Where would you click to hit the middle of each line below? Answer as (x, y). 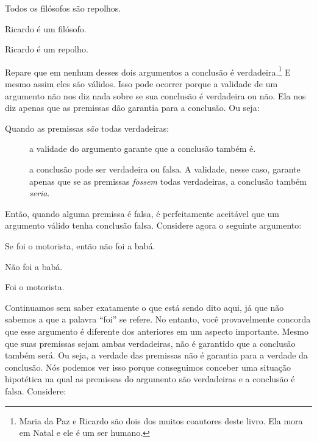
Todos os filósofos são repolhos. (63, 8)
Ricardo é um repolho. (47, 49)
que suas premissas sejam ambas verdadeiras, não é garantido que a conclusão (150, 343)
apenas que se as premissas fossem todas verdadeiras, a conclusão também (168, 181)
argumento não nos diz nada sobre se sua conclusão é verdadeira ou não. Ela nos (155, 95)
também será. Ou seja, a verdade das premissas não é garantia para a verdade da (156, 355)
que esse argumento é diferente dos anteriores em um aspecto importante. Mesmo (157, 331)
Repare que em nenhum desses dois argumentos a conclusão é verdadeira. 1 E (148, 71)
